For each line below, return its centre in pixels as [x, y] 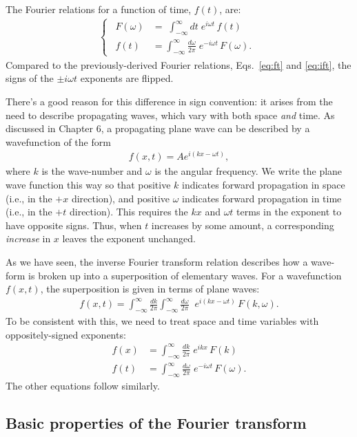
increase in [28, 238]
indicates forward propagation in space [264, 185]
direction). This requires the [129, 212]
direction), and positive [121, 198]
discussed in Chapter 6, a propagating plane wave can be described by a [158, 128]
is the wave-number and [92, 171]
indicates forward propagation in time [262, 198]
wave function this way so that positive [88, 185]
